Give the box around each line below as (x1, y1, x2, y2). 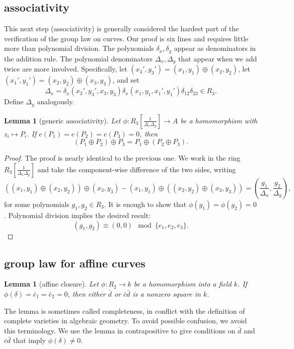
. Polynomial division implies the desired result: (4, 210, 151, 220)
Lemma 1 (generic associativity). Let (4, 115, 121, 125)
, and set (112, 75, 139, 85)
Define (4, 96, 24, 107)
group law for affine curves (4, 255, 145, 270)
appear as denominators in (174, 43, 256, 53)
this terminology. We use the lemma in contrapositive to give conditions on (4, 325, 236, 335)
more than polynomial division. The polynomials (4, 43, 154, 53)
